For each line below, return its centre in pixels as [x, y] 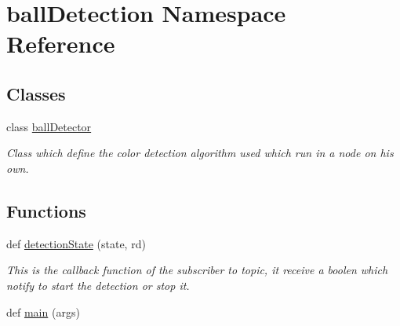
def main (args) [43, 311]
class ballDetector [49, 126]
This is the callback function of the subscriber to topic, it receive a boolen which [197, 270]
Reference [61, 44]
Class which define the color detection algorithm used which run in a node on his [200, 153]
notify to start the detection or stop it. [98, 285]
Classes [36, 93]
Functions [46, 210]
